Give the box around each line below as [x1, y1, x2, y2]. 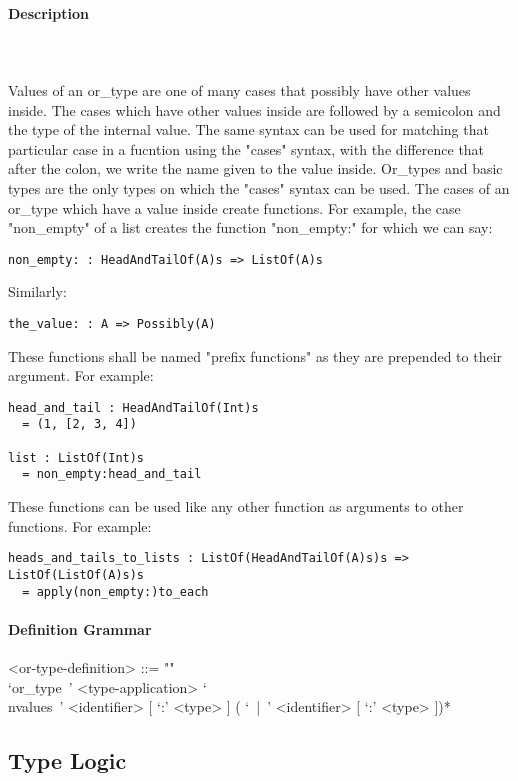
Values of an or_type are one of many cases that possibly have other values [8, 79, 471, 100]
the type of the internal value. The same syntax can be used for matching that [8, 119, 489, 140]
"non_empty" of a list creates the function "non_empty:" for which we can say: [8, 217, 493, 238]
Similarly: [8, 281, 67, 302]
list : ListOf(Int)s [8, 450, 145, 465]
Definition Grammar [8, 618, 152, 639]
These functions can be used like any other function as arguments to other [8, 496, 464, 517]
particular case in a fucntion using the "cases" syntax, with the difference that [8, 138, 485, 159]
